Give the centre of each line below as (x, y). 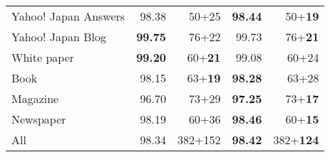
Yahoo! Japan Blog (59, 37)
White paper (43, 57)
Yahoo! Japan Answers (68, 16)
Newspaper (39, 119)
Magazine (35, 98)
